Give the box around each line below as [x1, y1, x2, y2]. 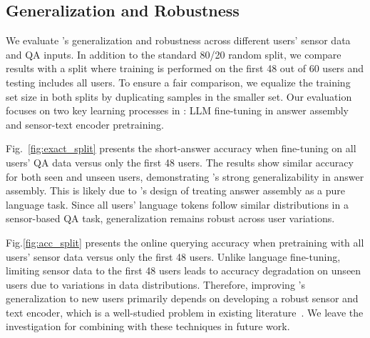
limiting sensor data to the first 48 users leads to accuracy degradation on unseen [6, 263, 361, 278]
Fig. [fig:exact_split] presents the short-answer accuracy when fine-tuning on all [6, 141, 356, 156]
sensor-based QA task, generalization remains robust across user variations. [6, 211, 335, 226]
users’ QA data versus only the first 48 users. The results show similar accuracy [6, 154, 354, 169]
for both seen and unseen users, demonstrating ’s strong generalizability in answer [6, 169, 364, 184]
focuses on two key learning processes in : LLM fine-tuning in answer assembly [6, 103, 349, 118]
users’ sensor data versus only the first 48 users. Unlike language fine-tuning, [6, 249, 341, 264]
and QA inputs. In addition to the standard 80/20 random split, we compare [6, 46, 341, 61]
